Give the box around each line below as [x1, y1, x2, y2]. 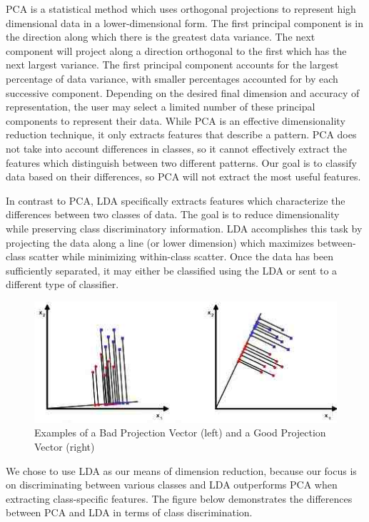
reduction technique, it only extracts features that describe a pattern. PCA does [6, 127, 357, 142]
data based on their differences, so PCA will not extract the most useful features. [6, 169, 361, 184]
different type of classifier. [6, 277, 119, 292]
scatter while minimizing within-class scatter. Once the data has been [29, 249, 334, 264]
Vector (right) [34, 439, 95, 454]
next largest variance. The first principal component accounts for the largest [6, 57, 339, 72]
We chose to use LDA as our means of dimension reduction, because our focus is [6, 463, 357, 478]
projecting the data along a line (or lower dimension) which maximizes [6, 235, 314, 250]
